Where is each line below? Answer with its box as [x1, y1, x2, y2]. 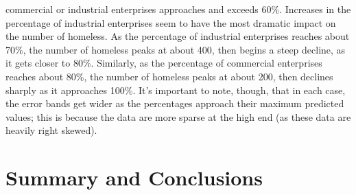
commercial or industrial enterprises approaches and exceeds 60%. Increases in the [5, 2, 351, 16]
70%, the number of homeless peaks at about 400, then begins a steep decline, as [5, 42, 346, 56]
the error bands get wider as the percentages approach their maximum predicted [5, 96, 344, 111]
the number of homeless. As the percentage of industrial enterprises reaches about [5, 29, 350, 43]
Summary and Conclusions [5, 163, 263, 192]
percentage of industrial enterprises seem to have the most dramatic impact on [5, 15, 336, 30]
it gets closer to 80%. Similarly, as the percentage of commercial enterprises [5, 56, 322, 70]
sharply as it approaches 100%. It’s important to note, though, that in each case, [5, 82, 346, 97]
